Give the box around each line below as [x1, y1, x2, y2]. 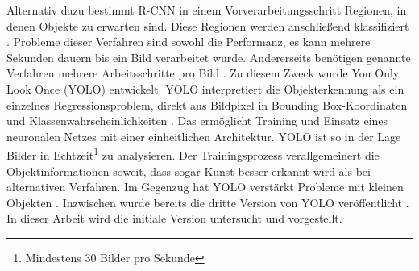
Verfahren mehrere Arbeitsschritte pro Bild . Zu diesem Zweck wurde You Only [6, 65, 400, 81]
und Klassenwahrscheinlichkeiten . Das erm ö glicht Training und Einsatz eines [6, 112, 388, 129]
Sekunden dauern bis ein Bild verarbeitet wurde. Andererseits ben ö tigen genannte [6, 48, 411, 65]
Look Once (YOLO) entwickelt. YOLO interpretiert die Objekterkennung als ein [6, 80, 404, 97]
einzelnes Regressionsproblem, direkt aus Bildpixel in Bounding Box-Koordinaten [6, 96, 408, 113]
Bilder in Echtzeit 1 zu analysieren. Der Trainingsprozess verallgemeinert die [6, 144, 380, 163]
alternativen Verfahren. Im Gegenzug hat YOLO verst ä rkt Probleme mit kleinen [6, 178, 404, 195]
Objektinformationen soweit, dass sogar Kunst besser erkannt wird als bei [6, 162, 371, 179]
